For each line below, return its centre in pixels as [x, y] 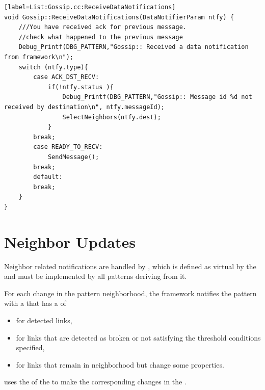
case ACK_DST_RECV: [66, 77]
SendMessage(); [73, 157]
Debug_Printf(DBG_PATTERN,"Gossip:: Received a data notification [134, 47]
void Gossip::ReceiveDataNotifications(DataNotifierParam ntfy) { [119, 17]
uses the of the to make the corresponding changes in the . [95, 382]
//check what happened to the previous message [101, 37]
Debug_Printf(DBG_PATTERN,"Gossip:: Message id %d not [157, 97]
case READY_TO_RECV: [68, 147]
